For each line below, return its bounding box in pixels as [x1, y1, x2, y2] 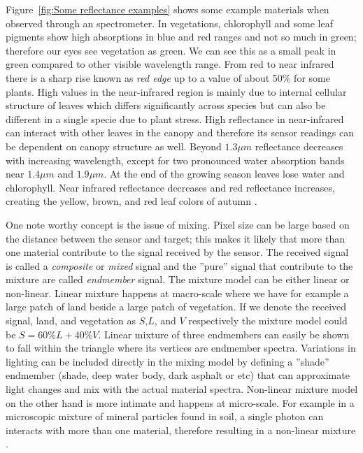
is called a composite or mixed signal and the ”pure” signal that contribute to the [6, 258, 353, 273]
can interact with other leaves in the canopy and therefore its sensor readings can [6, 125, 354, 140]
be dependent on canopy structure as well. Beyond [6, 138, 222, 153]
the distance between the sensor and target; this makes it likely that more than [6, 231, 346, 245]
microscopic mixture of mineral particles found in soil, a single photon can [6, 409, 324, 424]
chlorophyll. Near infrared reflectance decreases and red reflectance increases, [6, 180, 335, 194]
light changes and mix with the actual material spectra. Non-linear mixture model [6, 382, 358, 396]
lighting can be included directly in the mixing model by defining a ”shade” [6, 354, 329, 368]
